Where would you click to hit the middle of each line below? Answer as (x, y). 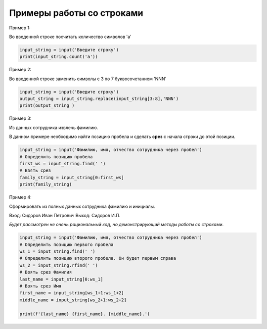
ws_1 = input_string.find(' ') (58, 252)
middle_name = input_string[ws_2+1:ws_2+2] (73, 300)
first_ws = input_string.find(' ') (63, 164)
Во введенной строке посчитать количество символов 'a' (70, 37)
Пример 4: (20, 197)
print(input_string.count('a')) (59, 57)
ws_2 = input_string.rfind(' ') (59, 265)
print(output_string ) (47, 106)
